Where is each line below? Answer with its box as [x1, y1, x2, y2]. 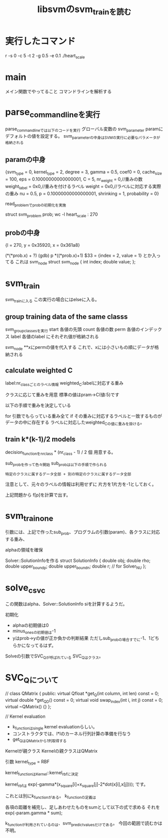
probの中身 [5, 228, 40, 237]
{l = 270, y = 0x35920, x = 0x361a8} [5, 242, 80, 248]
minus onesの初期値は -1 [12, 628, 56, 635]
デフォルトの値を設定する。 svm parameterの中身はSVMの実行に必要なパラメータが [5, 133, 160, 140]
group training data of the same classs [5, 312, 128, 321]
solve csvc [5, 582, 46, 595]
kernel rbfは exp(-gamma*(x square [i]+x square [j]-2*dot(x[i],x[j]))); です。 [5, 781, 148, 788]
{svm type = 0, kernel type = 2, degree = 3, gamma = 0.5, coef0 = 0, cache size [5, 169, 162, 176]
